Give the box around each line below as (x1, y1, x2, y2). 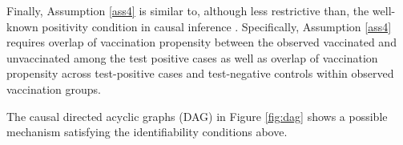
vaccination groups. (6, 80, 101, 97)
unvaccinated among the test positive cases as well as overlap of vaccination (6, 49, 378, 66)
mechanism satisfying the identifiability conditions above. (6, 123, 288, 140)
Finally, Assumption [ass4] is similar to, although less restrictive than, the (6, 2, 369, 18)
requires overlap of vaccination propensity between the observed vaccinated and (6, 34, 397, 50)
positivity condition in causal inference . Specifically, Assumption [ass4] (42, 18, 392, 34)
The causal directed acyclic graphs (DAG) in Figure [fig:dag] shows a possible (6, 107, 388, 124)
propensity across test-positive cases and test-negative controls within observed (6, 65, 394, 82)
